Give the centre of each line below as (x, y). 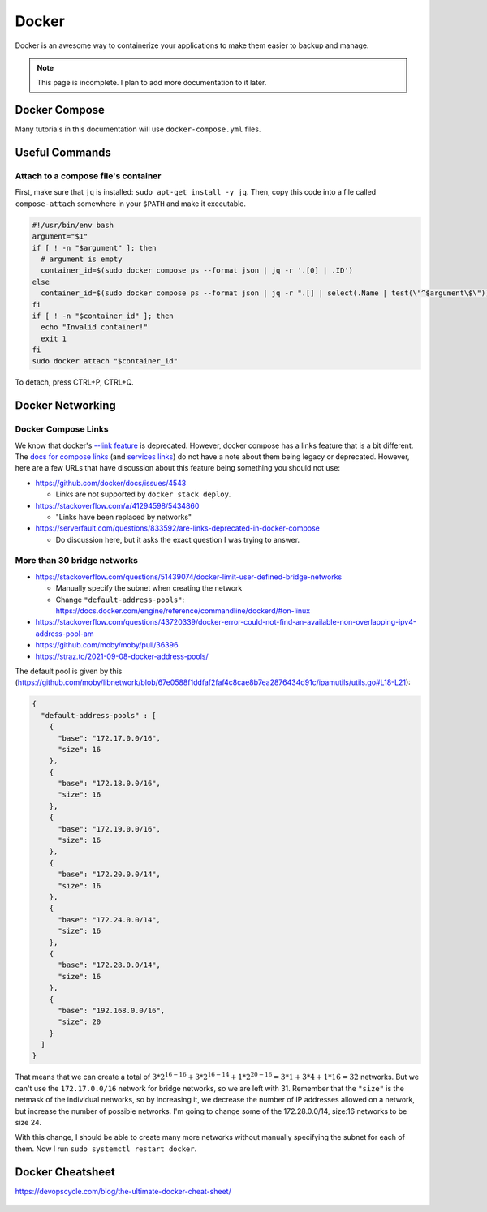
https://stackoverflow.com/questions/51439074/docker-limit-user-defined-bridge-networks (189, 577)
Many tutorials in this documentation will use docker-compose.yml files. (138, 129)
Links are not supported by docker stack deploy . (143, 494)
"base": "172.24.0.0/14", (110, 920)
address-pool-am (65, 634)
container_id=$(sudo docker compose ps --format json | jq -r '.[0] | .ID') (197, 271)
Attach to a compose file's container (88, 176)
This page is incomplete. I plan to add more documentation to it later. (152, 83)
